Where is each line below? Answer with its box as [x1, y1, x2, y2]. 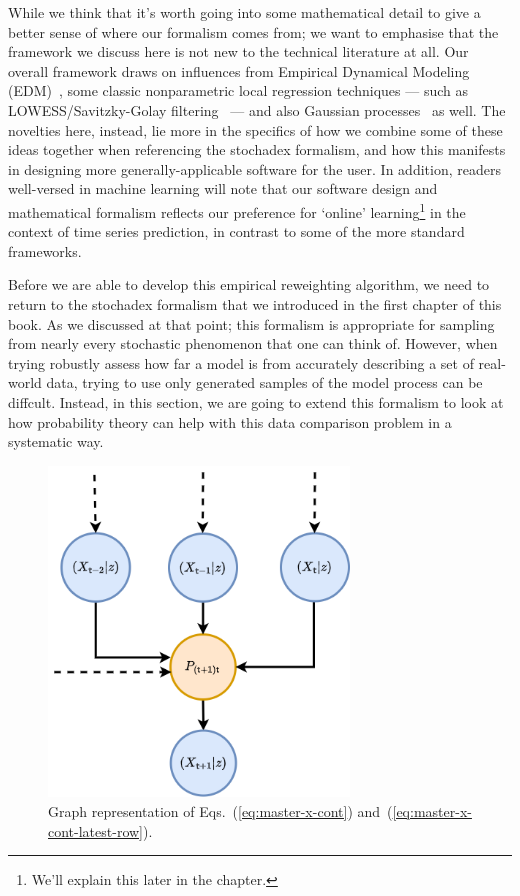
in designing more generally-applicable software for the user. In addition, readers [8, 158, 501, 179]
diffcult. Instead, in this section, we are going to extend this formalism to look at [8, 391, 504, 412]
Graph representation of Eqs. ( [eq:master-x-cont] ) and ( [48, 800, 393, 821]
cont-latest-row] [48, 820, 143, 841]
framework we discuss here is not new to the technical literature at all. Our [8, 41, 469, 62]
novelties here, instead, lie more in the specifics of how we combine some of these [8, 119, 503, 140]
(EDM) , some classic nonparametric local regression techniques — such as [8, 80, 469, 101]
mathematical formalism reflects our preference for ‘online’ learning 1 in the [8, 198, 466, 222]
